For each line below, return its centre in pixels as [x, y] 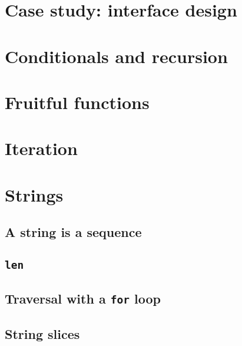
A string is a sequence [73, 232]
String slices [42, 333]
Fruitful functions [77, 102]
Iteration [41, 148]
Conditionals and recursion [116, 56]
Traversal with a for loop [83, 299]
